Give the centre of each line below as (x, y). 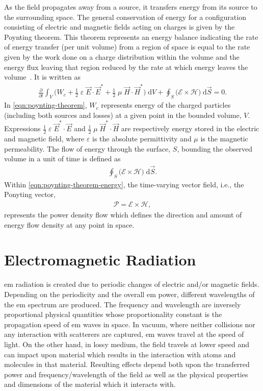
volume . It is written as (42, 77)
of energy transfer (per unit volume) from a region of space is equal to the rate (127, 47)
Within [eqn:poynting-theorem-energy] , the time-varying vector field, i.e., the (124, 184)
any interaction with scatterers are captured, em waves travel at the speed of (124, 334)
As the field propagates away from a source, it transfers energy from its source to (131, 7)
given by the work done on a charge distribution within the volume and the (122, 56)
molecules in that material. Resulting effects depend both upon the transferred (127, 364)
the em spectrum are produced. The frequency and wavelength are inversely (123, 304)
